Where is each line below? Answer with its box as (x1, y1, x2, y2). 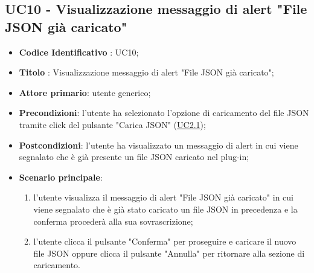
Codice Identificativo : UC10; (19, 45, 139, 58)
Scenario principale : (19, 170, 103, 183)
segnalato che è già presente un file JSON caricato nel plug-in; (19, 150, 249, 163)
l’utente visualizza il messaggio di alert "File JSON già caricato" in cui (33, 191, 293, 204)
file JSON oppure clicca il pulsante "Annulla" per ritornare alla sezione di (33, 246, 305, 259)
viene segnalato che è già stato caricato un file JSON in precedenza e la (33, 202, 298, 215)
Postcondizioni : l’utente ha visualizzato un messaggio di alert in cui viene (19, 138, 298, 151)
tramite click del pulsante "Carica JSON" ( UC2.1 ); (19, 118, 206, 130)
